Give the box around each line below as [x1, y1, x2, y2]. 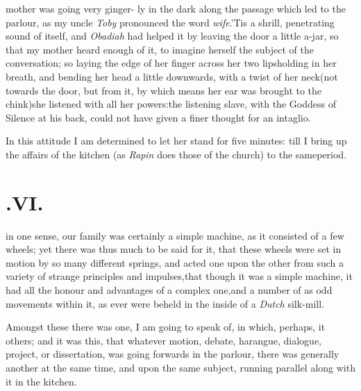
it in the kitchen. [6, 374, 77, 388]
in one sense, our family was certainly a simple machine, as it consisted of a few [6, 228, 344, 242]
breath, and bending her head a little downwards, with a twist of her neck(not [6, 69, 338, 83]
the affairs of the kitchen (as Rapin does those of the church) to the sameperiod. [6, 147, 347, 161]
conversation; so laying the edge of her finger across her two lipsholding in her [6, 56, 337, 70]
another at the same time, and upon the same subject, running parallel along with [6, 360, 355, 374]
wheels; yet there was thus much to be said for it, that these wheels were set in [6, 242, 342, 256]
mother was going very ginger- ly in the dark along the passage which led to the [6, 1, 346, 15]
